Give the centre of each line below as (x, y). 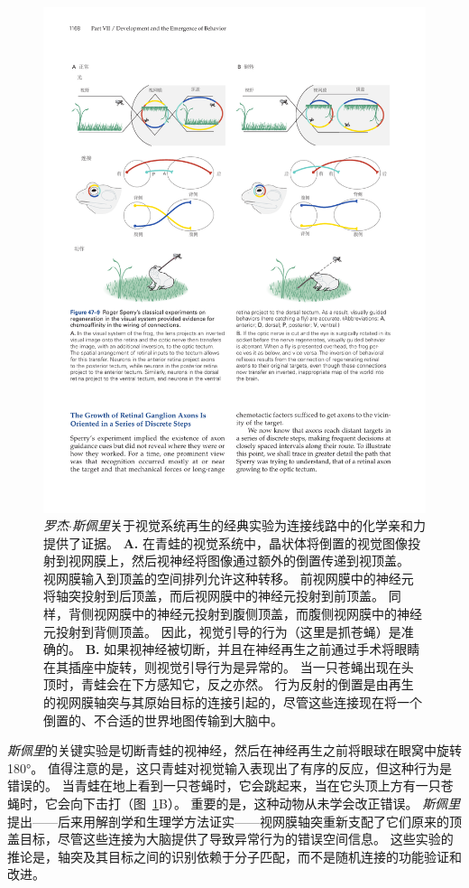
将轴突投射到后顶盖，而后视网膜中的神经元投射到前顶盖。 (214, 596)
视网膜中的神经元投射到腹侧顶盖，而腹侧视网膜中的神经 (257, 614)
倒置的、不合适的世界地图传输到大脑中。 (163, 720)
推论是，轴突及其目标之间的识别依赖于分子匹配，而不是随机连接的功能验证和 (234, 856)
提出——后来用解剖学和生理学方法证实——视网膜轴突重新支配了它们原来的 (228, 821)
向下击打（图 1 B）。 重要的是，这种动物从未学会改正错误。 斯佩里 (265, 803)
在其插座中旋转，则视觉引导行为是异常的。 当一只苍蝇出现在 (222, 666)
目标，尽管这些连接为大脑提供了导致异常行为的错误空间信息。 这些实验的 (236, 839)
